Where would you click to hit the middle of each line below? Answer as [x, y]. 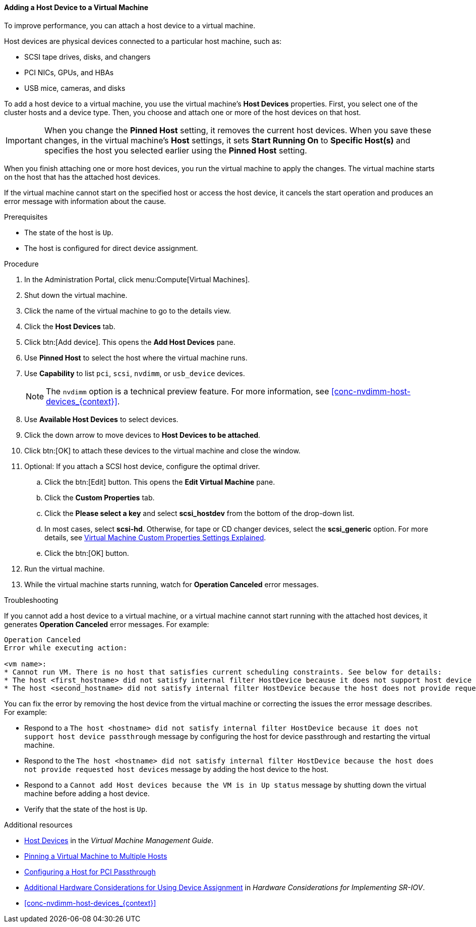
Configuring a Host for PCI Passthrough [90, 871]
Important [24, 140]
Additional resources [38, 825]
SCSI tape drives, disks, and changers [87, 57]
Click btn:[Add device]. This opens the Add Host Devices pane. [130, 342]
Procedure [21, 264]
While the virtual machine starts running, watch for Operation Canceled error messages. [172, 584]
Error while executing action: [66, 648]
